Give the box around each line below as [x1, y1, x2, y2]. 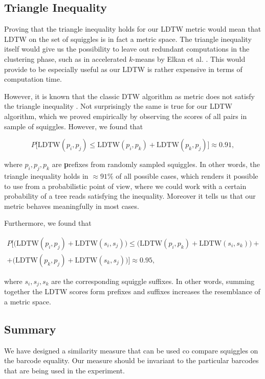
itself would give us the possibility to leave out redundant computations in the [4, 43, 250, 54]
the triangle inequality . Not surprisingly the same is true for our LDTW [4, 101, 232, 111]
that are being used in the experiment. [4, 365, 125, 375]
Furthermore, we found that [4, 218, 92, 228]
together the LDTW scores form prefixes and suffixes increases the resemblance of [4, 286, 260, 297]
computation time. [4, 74, 62, 84]
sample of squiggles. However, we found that [4, 121, 143, 131]
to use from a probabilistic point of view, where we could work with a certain [4, 180, 247, 191]
